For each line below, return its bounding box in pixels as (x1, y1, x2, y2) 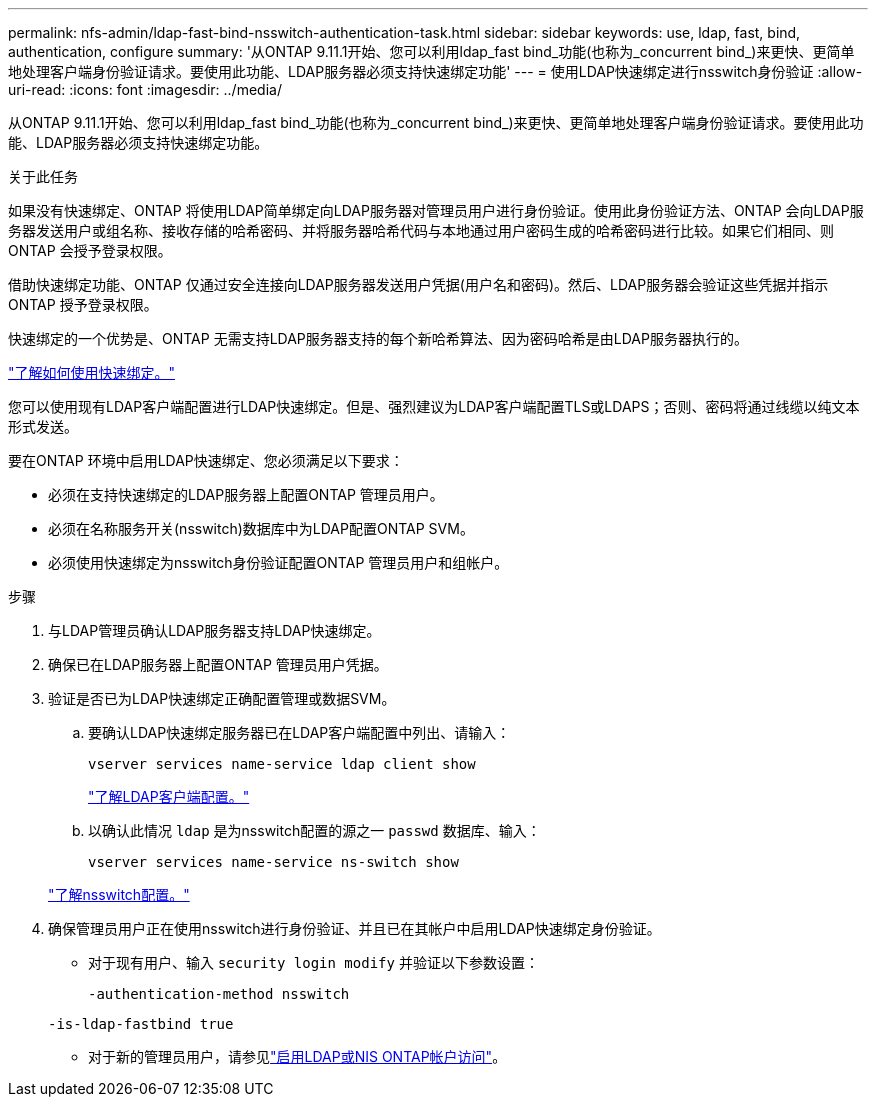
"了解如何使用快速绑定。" (8, 364, 176, 381)
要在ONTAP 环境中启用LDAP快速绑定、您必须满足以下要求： (8, 452, 404, 469)
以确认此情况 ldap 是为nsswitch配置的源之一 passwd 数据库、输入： (88, 822, 541, 839)
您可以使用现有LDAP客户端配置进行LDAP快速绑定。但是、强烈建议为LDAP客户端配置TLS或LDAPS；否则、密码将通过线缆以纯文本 (8, 398, 860, 415)
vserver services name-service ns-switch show (88, 854, 459, 870)
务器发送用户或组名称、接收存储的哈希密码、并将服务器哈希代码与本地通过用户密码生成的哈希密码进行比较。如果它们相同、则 (8, 222, 834, 239)
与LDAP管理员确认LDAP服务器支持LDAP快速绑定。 (48, 622, 381, 639)
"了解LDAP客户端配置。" (88, 788, 250, 805)
